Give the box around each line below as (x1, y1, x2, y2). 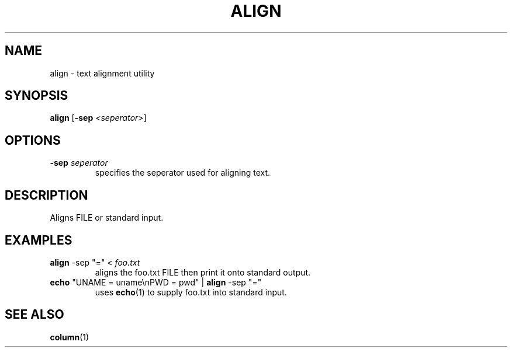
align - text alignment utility (50, 68, 155, 78)
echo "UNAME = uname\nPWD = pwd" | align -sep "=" (50, 277, 262, 287)
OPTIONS (5, 133, 61, 148)
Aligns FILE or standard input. (50, 212, 164, 223)
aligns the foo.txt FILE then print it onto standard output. (95, 267, 311, 277)
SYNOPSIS (5, 88, 68, 103)
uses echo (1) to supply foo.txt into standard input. (95, 287, 287, 297)
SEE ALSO (5, 307, 64, 322)
